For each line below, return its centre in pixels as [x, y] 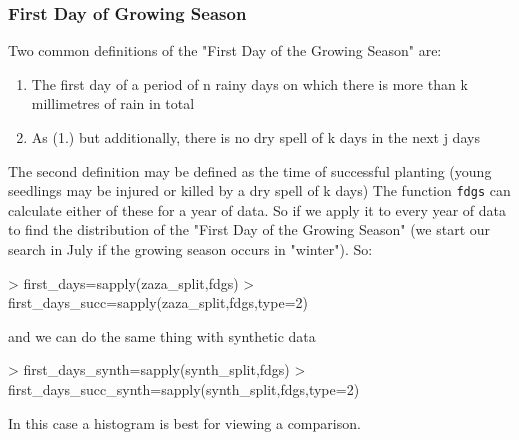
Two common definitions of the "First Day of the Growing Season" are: [225, 50]
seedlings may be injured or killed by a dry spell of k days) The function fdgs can [259, 190]
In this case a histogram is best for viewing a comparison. [184, 422]
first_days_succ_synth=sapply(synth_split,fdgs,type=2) [184, 389]
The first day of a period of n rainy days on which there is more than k [249, 83]
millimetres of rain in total [113, 103]
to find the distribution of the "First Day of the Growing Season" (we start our [249, 229]
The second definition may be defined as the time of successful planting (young [250, 170]
